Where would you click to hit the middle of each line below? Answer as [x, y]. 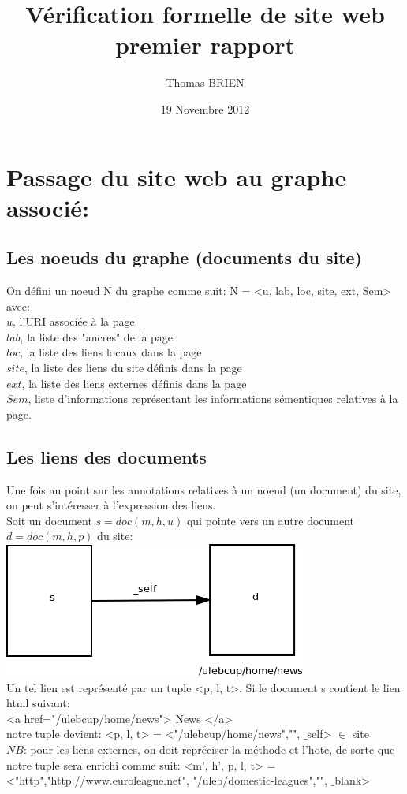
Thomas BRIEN [205, 82]
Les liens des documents [106, 456]
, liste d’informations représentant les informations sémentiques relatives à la [213, 399]
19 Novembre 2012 [205, 108]
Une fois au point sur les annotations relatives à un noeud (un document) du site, [204, 489]
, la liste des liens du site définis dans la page [133, 368]
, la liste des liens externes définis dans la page [134, 383]
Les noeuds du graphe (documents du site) [184, 257]
